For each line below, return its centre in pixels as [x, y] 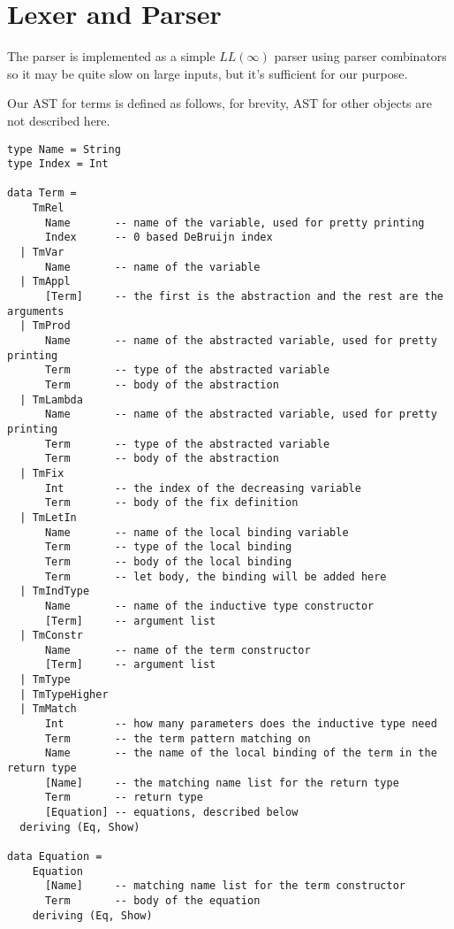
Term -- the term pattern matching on [178, 738]
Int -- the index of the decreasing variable [203, 488]
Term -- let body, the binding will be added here [216, 576]
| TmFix [42, 473]
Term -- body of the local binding [168, 561]
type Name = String [64, 149]
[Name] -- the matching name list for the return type [222, 783]
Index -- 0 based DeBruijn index [159, 238]
